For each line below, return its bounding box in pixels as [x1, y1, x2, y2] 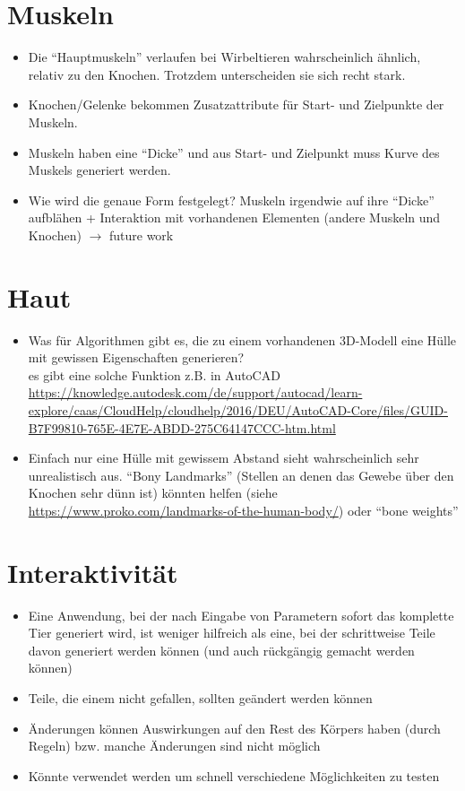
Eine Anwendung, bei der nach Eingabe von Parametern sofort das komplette [28, 605, 454, 624]
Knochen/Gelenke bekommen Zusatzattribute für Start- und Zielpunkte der [28, 95, 444, 114]
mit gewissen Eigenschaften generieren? [28, 348, 245, 367]
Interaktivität [7, 553, 178, 590]
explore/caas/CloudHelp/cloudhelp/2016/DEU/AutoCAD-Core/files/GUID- [28, 400, 448, 419]
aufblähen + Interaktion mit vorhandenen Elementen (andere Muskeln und [28, 208, 441, 227]
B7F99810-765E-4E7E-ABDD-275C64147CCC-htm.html [28, 418, 336, 437]
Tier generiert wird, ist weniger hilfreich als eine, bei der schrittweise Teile [28, 623, 435, 642]
